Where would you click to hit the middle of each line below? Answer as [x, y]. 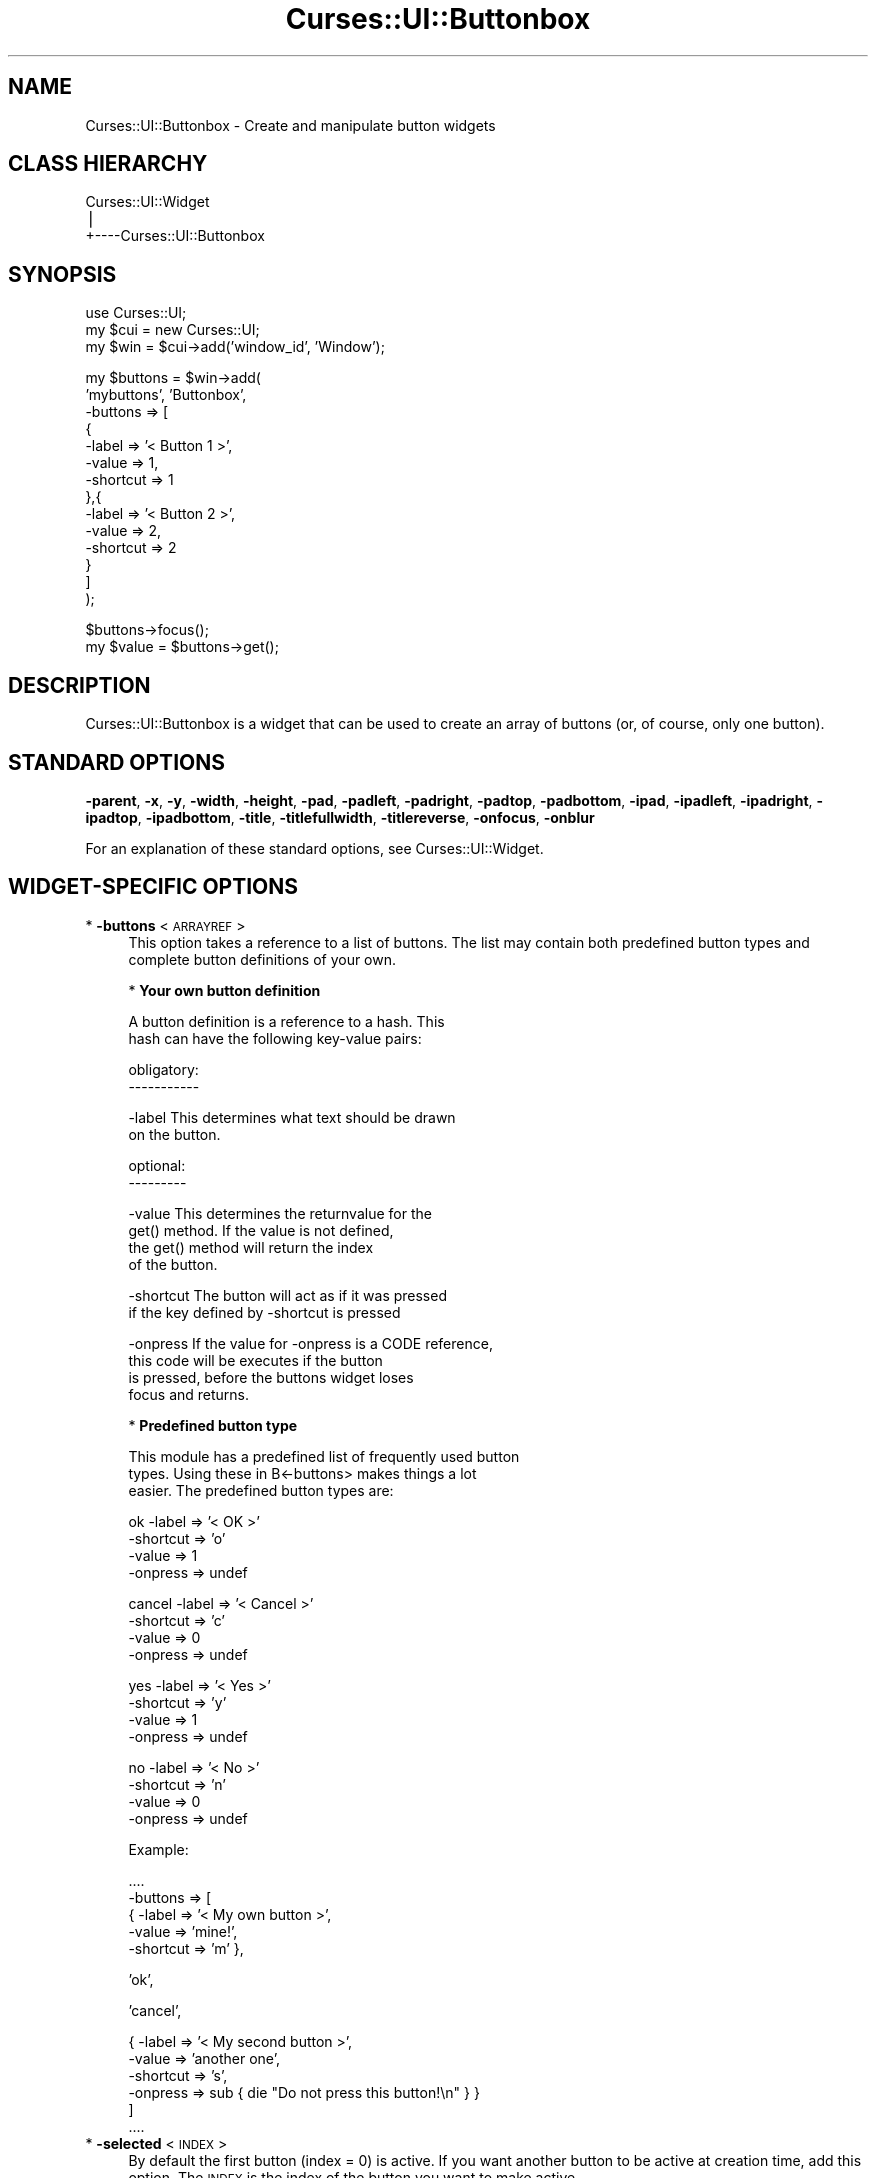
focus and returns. [189, 1394]
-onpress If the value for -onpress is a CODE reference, [310, 1343]
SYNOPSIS [62, 274]
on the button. [174, 1134]
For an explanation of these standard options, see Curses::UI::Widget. [314, 848]
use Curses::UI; [136, 313]
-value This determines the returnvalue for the [280, 1213]
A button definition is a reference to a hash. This [286, 1021]
